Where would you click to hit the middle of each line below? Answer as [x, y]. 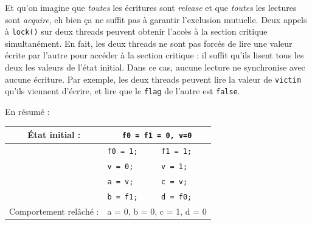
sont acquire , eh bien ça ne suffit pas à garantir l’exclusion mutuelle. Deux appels [156, 19]
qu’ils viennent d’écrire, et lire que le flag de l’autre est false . [123, 91]
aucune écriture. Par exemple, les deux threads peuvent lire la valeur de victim [153, 79]
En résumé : [27, 111]
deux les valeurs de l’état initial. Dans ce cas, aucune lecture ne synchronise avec [155, 67]
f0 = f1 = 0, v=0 [157, 136]
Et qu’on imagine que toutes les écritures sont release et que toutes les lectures [151, 7]
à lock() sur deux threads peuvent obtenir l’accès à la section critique [136, 31]
